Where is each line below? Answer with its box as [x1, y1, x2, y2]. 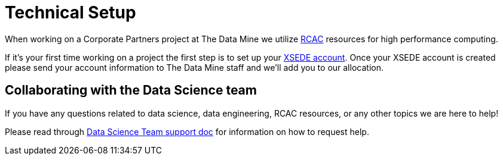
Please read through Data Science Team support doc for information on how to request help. [5, 126, 369, 137]
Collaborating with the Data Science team [5, 83, 257, 98]
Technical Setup [5, 2, 136, 23]
